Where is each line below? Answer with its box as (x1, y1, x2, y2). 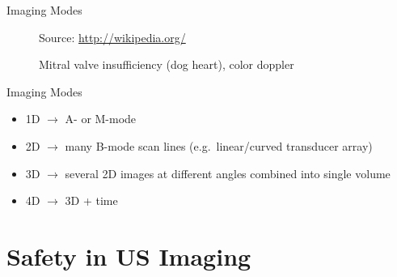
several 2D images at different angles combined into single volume (65, 164, 391, 181)
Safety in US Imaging (6, 239, 251, 272)
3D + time (65, 192, 118, 209)
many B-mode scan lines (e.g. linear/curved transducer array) (65, 137, 373, 154)
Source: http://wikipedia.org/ (39, 28, 186, 45)
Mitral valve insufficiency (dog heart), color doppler (39, 56, 294, 73)
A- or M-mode (65, 110, 137, 127)
